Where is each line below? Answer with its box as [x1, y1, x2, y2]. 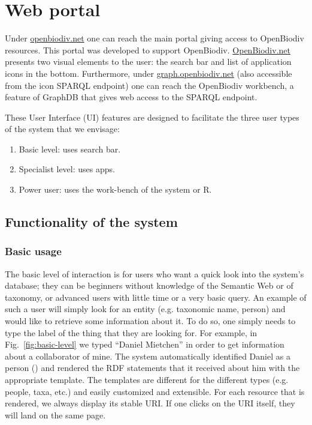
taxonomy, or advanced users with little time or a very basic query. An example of [5, 291, 307, 303]
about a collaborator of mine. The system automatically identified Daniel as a [5, 349, 290, 362]
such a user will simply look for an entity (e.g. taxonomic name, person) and [5, 303, 286, 315]
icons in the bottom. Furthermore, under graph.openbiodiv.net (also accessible [5, 67, 292, 79]
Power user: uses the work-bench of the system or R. [19, 183, 212, 196]
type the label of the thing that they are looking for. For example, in [5, 326, 258, 339]
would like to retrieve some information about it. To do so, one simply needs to [5, 315, 296, 327]
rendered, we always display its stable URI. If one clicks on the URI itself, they [5, 397, 295, 409]
